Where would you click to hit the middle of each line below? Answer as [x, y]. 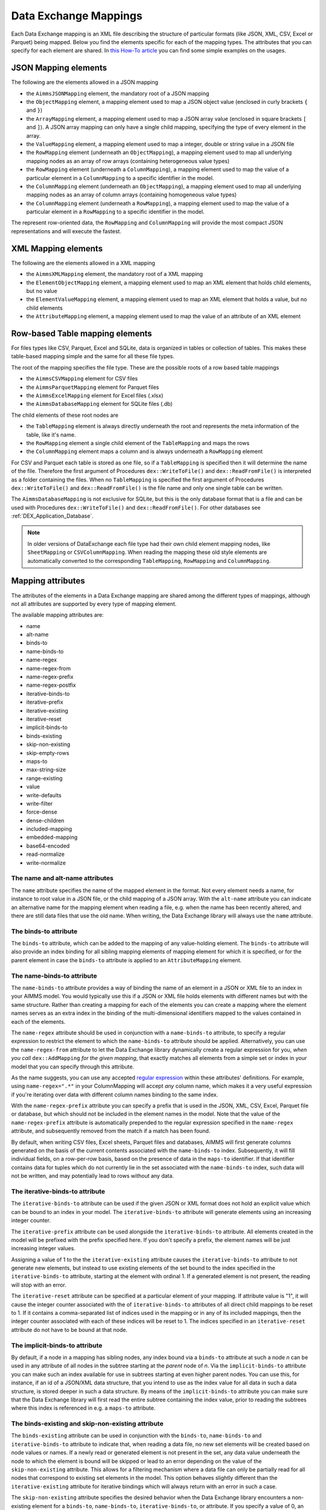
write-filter [40, 803]
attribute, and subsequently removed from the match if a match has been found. [111, 1131]
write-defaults [44, 795]
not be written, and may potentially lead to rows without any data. [93, 1176]
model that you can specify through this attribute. [73, 1067]
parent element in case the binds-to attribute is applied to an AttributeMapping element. [126, 960]
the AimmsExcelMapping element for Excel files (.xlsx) [95, 395]
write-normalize [46, 863]
